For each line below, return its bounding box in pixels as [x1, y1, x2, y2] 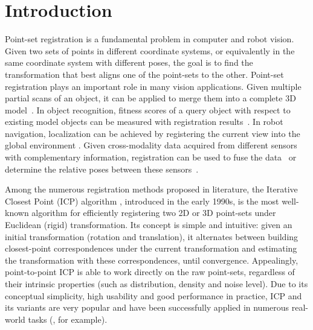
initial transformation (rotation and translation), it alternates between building [5, 230, 298, 243]
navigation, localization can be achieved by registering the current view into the [5, 127, 300, 139]
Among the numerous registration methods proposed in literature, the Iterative [5, 183, 298, 195]
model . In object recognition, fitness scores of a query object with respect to [5, 103, 291, 116]
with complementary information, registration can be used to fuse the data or [5, 151, 297, 163]
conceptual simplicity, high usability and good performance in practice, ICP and [5, 289, 302, 302]
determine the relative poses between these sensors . [5, 162, 199, 175]
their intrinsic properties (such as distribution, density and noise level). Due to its [5, 278, 308, 290]
